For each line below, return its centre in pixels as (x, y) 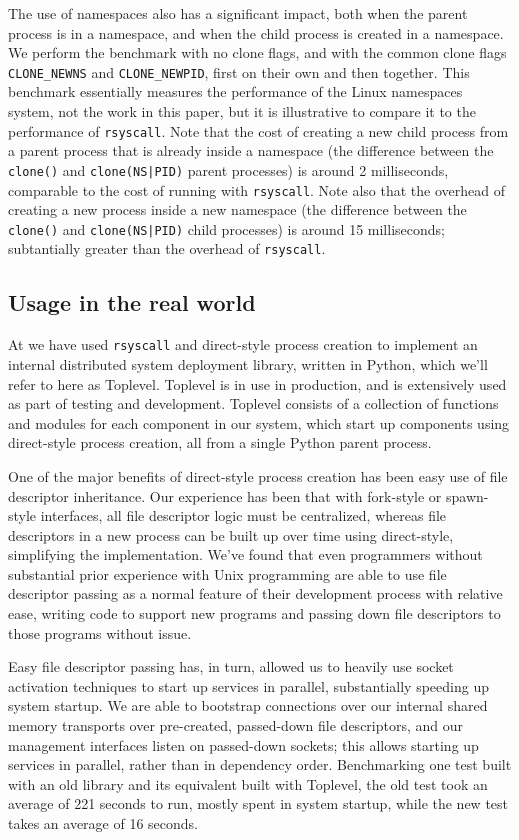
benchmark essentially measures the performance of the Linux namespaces (235, 91)
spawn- (467, 495)
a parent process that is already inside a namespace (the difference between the (251, 150)
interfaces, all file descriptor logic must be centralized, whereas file (243, 515)
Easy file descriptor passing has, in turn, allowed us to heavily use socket (231, 666)
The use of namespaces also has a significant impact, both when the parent (238, 13)
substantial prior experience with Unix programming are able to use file (227, 573)
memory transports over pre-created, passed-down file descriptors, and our (236, 725)
